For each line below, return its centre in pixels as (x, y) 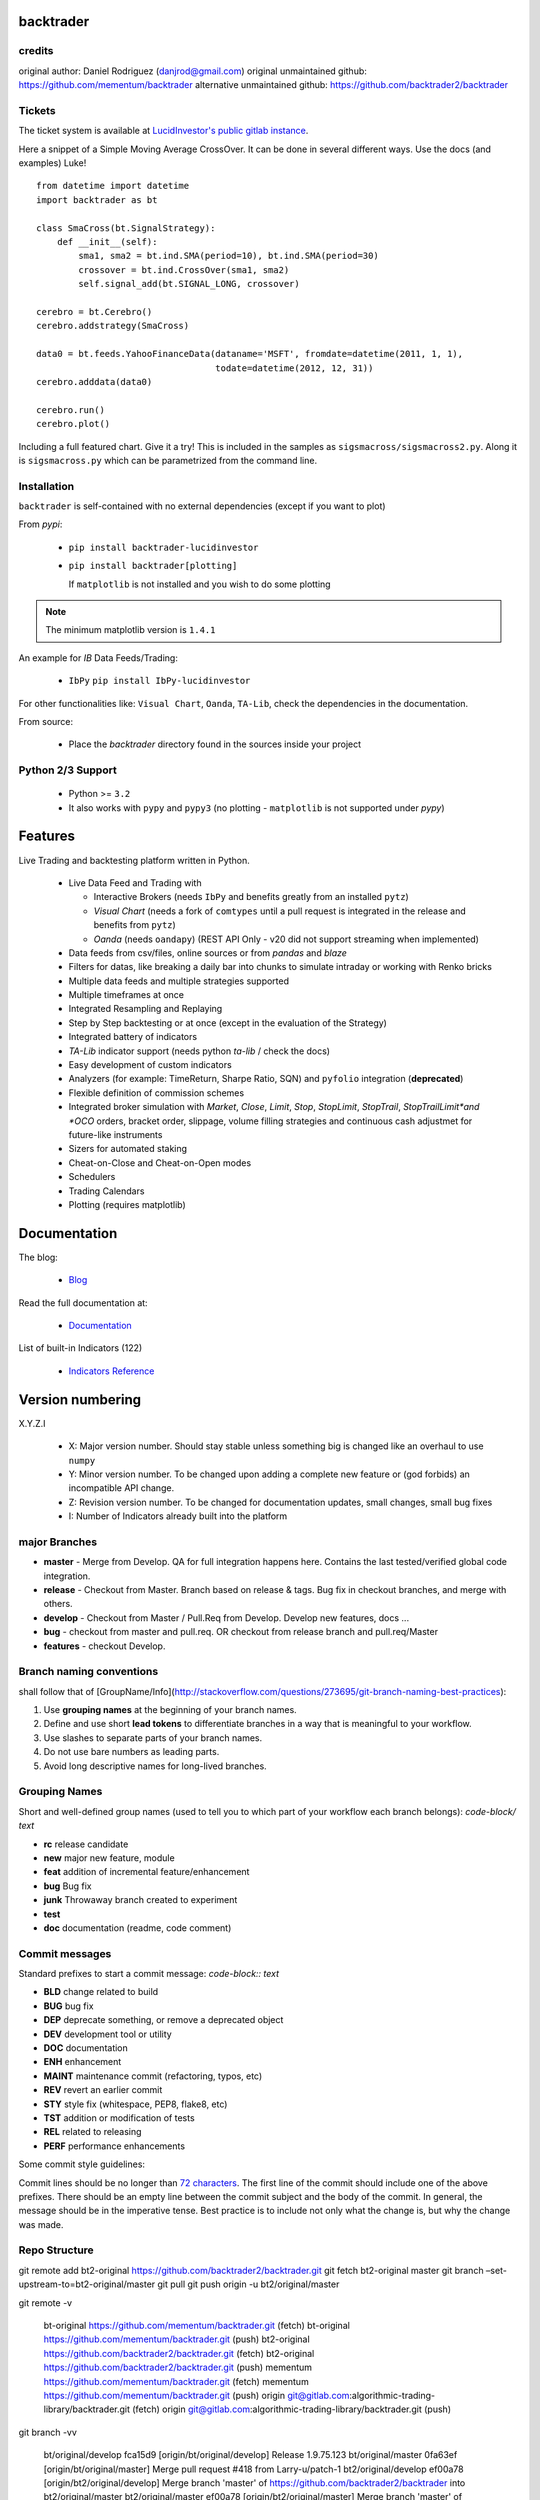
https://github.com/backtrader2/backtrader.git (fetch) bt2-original (179, 2353)
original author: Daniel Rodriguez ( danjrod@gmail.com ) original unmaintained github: (192, 71)
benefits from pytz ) (135, 925)
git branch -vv (47, 2432)
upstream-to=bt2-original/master (87, 2284)
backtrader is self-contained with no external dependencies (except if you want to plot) (202, 506)
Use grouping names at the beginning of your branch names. (170, 1710)
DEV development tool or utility (107, 2034)
